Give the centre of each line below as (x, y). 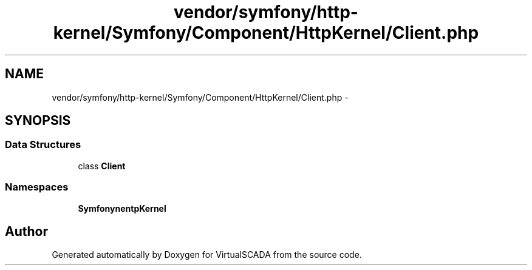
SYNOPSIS (38, 121)
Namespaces (37, 187)
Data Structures (43, 145)
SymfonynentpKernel (122, 208)
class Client (102, 166)
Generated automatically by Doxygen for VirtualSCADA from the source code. (207, 255)
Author (26, 231)
